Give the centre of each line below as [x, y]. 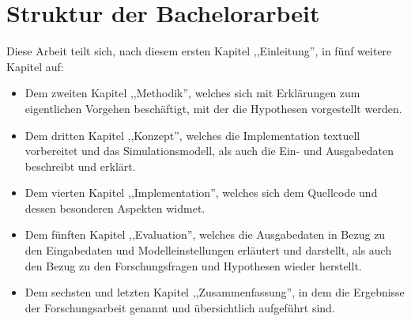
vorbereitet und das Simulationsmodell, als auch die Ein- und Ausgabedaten [209, 151]
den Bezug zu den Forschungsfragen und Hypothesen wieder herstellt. [193, 265]
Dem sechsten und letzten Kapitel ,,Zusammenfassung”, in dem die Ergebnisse [215, 292]
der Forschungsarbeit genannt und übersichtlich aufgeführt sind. [180, 307]
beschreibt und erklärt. [80, 166]
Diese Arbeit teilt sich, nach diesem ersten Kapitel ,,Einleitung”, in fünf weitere [199, 51]
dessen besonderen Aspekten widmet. [115, 208]
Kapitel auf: [35, 66]
